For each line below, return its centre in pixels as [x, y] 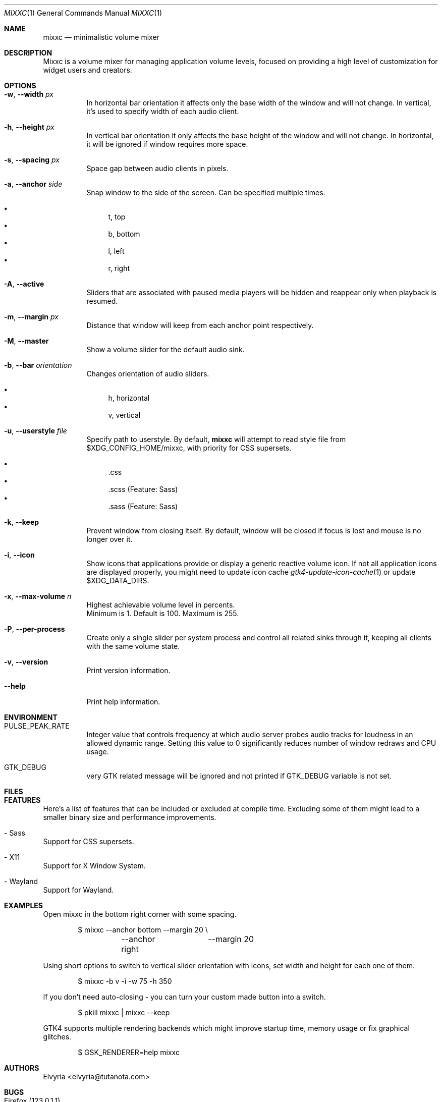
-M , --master [26, 341]
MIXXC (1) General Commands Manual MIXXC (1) [83, 13]
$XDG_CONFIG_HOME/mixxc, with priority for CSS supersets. [189, 448]
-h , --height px [29, 127]
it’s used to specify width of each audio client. [163, 111]
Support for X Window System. [94, 866]
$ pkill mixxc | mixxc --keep [124, 1012]
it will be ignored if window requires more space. [167, 144]
